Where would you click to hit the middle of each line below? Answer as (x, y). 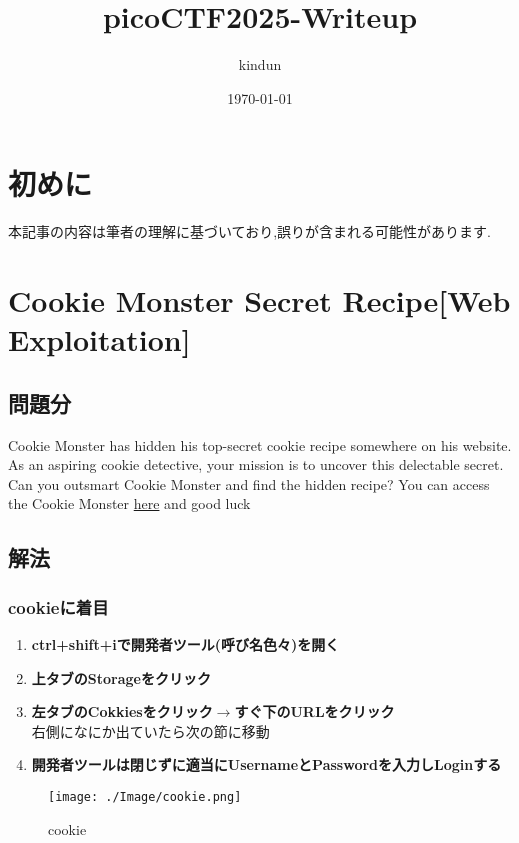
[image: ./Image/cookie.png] (145, 796)
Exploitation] (99, 339)
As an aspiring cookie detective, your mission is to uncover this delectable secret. (256, 464)
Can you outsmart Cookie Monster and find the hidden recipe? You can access (249, 483)
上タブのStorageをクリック (121, 677)
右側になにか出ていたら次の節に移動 (150, 730)
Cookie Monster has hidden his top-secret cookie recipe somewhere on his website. (260, 444)
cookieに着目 (58, 606)
